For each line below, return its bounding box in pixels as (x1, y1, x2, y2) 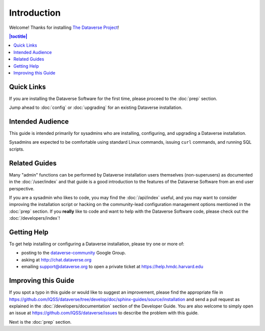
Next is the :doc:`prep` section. (9, 319, 72, 325)
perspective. (9, 185, 34, 191)
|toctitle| (9, 33, 27, 39)
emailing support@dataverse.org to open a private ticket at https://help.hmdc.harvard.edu (21, 264, 204, 270)
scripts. (9, 146, 25, 152)
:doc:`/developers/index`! (9, 215, 60, 221)
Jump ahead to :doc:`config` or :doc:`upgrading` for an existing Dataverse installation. (9, 104, 183, 110)
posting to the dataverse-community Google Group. (21, 250, 126, 256)
